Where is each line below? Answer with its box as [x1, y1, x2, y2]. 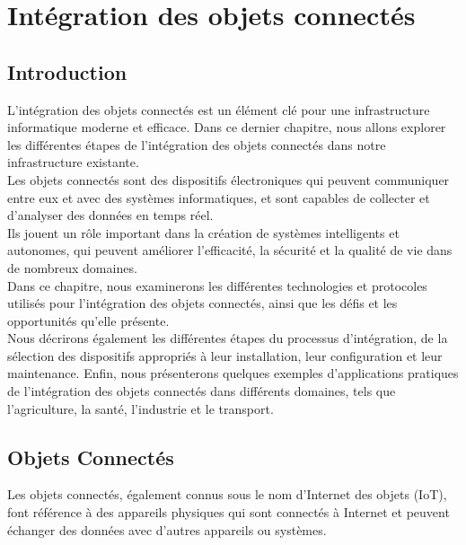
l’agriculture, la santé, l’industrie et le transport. [7, 399, 274, 418]
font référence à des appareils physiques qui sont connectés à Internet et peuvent [7, 503, 450, 522]
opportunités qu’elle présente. [7, 311, 170, 330]
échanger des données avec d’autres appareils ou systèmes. [7, 520, 327, 539]
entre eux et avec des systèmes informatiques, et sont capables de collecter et [7, 188, 430, 207]
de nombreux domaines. [7, 258, 137, 277]
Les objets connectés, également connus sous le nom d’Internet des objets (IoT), [7, 485, 447, 504]
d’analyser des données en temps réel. [7, 206, 214, 224]
